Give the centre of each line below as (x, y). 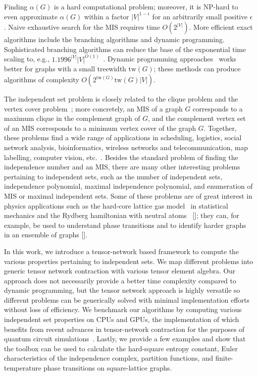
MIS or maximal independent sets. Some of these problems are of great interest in (128, 195)
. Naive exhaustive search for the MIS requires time (82, 27)
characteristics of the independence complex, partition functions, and (109, 358)
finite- (224, 358)
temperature (23, 368)
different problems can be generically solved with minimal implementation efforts (127, 299)
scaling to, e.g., (27, 59)
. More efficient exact (221, 27)
